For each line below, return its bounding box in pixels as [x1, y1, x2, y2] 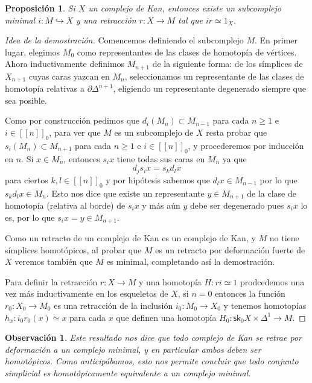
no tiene [269, 232, 299, 244]
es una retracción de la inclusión [54, 299, 173, 311]
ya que [222, 152, 247, 165]
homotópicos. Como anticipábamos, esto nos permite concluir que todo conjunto [5, 355, 299, 367]
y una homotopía [139, 275, 202, 288]
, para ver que [49, 126, 101, 139]
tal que [178, 13, 203, 26]
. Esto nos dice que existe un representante [46, 186, 205, 199]
